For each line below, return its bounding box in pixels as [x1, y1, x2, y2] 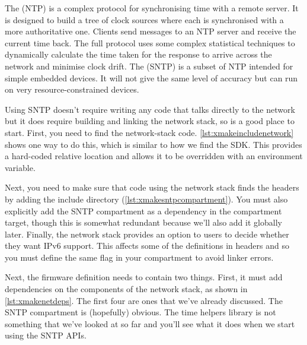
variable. [5, 161, 36, 173]
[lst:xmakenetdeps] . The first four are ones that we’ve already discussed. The [5, 294, 283, 306]
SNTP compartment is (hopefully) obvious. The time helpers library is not [5, 306, 276, 318]
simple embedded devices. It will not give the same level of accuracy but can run [5, 71, 298, 84]
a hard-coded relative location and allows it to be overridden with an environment [5, 150, 303, 162]
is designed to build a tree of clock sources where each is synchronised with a [5, 13, 284, 26]
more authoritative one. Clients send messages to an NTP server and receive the [5, 25, 296, 37]
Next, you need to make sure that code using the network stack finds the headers [5, 181, 299, 194]
